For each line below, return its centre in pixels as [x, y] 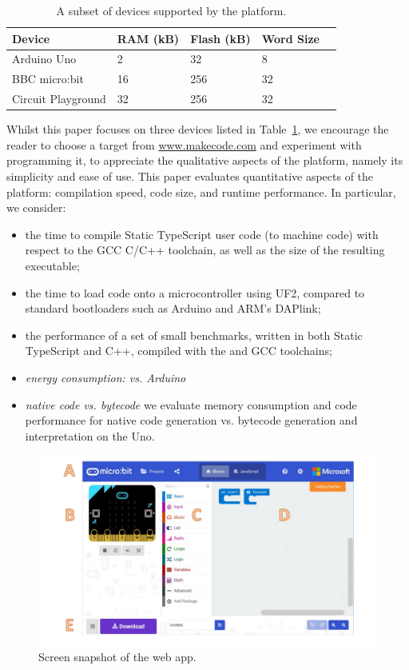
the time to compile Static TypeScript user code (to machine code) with [202, 234]
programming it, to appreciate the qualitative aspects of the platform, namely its [205, 160]
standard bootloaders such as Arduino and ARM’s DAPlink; [173, 308]
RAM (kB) [148, 38]
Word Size [290, 38]
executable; [52, 265]
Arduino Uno [44, 59]
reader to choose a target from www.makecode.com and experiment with [184, 144]
